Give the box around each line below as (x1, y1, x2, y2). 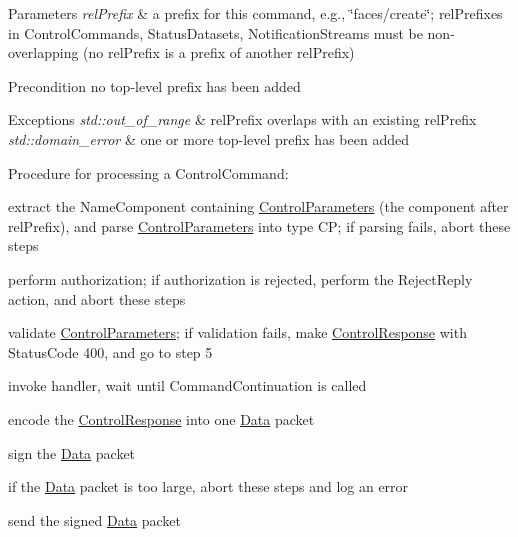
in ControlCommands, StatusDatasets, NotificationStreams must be (8, 22, 423, 43)
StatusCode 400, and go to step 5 (8, 341, 213, 362)
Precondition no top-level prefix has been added (8, 75, 301, 96)
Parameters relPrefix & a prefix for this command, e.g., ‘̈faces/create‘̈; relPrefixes (8, 3, 503, 23)
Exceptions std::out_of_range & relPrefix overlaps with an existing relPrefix (8, 109, 477, 130)
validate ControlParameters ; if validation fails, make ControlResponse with (8, 322, 467, 343)
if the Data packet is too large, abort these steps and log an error (8, 476, 409, 497)
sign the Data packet (8, 442, 136, 463)
